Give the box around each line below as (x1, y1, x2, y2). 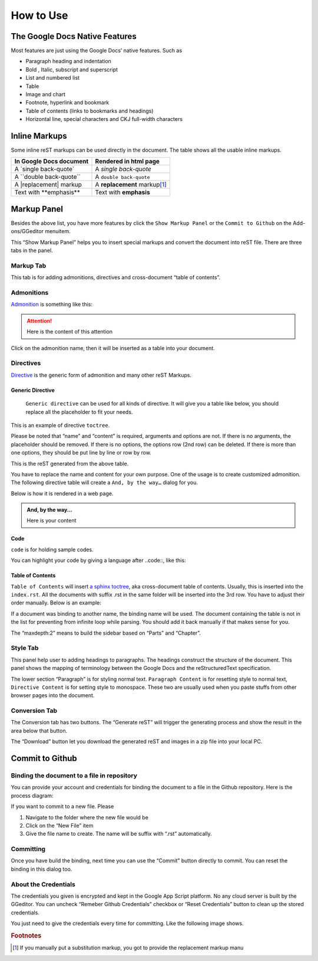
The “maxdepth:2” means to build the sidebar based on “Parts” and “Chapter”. (11, 629, 201, 636)
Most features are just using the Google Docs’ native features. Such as (11, 47, 183, 54)
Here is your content (26, 517, 77, 524)
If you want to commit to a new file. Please (11, 803, 114, 810)
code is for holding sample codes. (11, 546, 94, 553)
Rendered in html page (95, 157, 160, 165)
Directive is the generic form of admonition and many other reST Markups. (11, 371, 191, 378)
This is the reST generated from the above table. (11, 460, 129, 467)
